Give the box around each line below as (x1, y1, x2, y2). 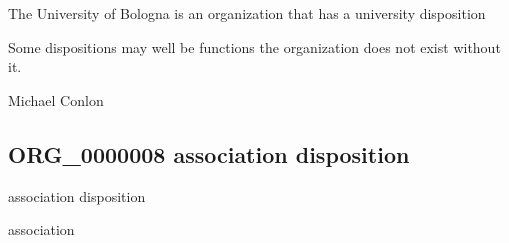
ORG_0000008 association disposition (8, 138, 410, 169)
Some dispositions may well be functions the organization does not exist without (8, 36, 501, 57)
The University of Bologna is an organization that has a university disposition (8, 3, 486, 23)
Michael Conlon (8, 89, 104, 110)
